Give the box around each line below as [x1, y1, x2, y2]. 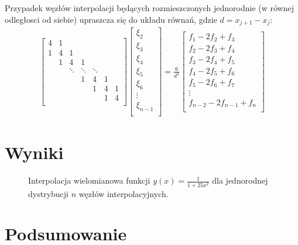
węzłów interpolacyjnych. [78, 187, 169, 199]
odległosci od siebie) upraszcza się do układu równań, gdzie [5, 13, 217, 25]
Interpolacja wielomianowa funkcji [28, 174, 150, 187]
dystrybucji [28, 187, 68, 199]
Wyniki [5, 140, 64, 164]
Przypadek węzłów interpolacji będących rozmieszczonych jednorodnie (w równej [5, 2, 294, 13]
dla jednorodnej [212, 174, 268, 187]
